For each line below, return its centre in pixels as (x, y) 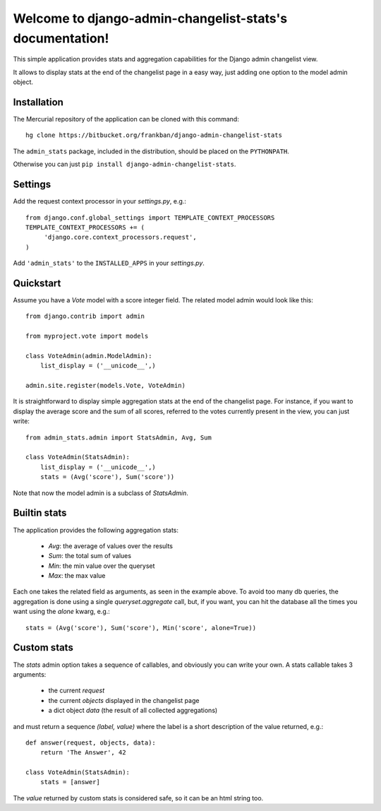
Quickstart (37, 283)
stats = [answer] (70, 782)
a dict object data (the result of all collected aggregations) (133, 711)
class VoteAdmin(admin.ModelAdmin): (89, 356)
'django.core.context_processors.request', (120, 237)
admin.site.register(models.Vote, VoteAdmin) (106, 386)
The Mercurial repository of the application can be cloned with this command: (126, 119)
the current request (77, 691)
